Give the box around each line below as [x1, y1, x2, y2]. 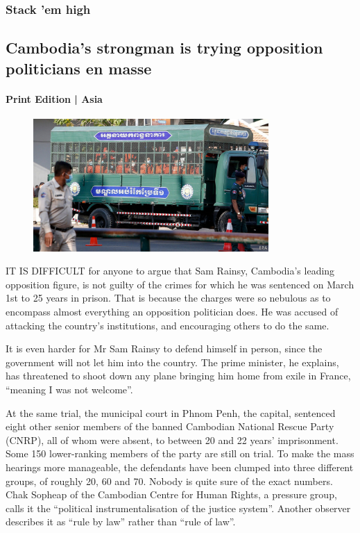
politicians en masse [6, 57, 152, 79]
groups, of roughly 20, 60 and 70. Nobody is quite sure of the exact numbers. [6, 473, 333, 488]
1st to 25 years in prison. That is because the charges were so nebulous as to [6, 290, 331, 305]
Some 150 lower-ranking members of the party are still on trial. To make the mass [6, 446, 354, 461]
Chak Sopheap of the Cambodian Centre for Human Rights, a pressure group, [6, 487, 337, 502]
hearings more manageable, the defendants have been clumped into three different [6, 459, 354, 474]
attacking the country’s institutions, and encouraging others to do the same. [6, 318, 329, 332]
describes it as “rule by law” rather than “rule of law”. [6, 514, 236, 529]
